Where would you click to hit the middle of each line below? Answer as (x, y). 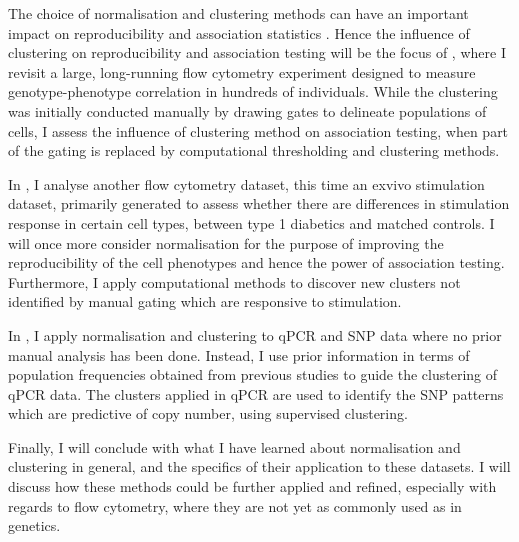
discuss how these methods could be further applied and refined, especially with (252, 486)
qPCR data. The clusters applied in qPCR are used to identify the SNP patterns (256, 393)
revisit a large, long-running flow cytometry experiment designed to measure (242, 71)
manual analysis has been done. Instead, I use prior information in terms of (239, 354)
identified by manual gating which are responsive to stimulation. (205, 301)
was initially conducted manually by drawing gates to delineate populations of (247, 110)
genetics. (34, 525)
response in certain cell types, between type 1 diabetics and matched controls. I (251, 222)
